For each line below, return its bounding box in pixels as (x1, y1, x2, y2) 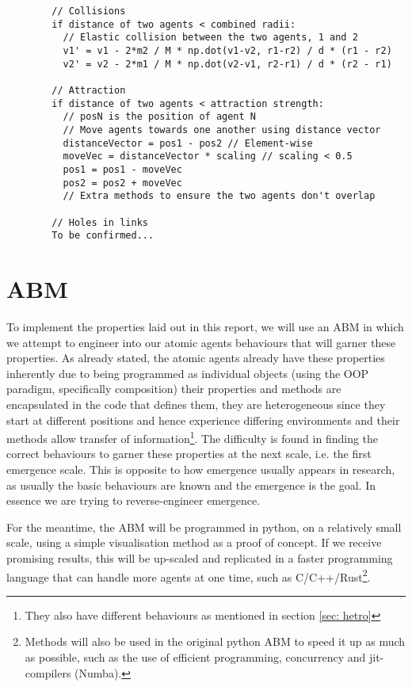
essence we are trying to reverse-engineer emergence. (6, 492, 261, 509)
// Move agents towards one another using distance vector (63, 124, 381, 135)
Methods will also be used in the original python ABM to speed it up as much (25, 633, 406, 650)
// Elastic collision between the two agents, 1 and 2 (63, 32, 358, 44)
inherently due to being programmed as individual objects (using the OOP (6, 364, 369, 381)
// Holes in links (51, 216, 148, 228)
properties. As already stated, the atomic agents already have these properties (6, 349, 385, 366)
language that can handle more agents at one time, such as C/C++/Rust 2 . (6, 566, 371, 585)
